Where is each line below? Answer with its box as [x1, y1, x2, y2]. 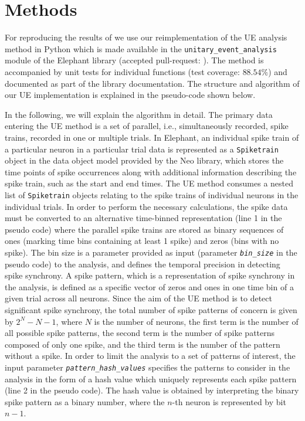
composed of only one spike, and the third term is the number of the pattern [5, 338, 280, 350]
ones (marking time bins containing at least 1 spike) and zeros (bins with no [5, 235, 279, 247]
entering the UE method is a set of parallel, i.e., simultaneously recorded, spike [5, 120, 289, 132]
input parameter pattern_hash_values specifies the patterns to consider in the [5, 361, 290, 373]
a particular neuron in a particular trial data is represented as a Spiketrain [5, 142, 279, 155]
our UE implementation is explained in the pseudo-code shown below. [5, 89, 256, 101]
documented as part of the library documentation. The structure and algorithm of [5, 77, 300, 89]
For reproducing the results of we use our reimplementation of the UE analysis [5, 31, 287, 43]
